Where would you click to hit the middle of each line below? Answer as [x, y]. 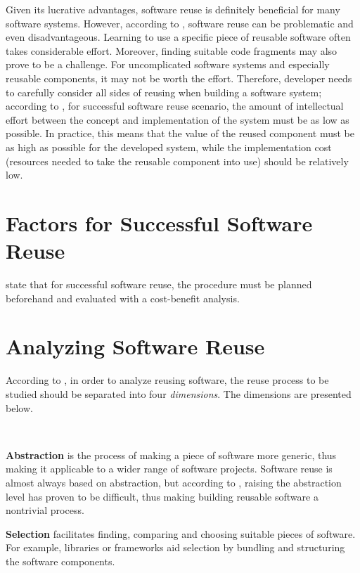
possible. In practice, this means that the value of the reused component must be [180, 133]
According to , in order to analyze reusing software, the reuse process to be [167, 380]
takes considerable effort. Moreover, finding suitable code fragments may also [172, 50]
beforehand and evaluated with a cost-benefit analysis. [123, 298]
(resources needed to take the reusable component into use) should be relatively [177, 161]
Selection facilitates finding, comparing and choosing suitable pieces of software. [181, 533]
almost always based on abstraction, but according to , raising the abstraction [174, 482]
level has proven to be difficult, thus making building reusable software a [162, 496]
